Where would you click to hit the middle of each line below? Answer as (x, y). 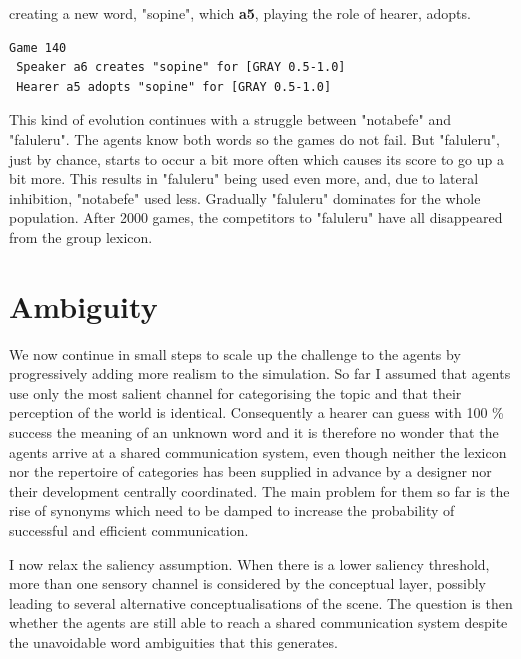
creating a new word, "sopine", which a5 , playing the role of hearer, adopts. (240, 13)
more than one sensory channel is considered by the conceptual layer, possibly (247, 583)
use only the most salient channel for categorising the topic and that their (235, 392)
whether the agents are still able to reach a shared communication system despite (258, 622)
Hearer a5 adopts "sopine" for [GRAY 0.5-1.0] (174, 86)
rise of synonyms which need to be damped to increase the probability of (232, 510)
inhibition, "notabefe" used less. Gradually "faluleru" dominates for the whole (245, 197)
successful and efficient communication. (129, 530)
